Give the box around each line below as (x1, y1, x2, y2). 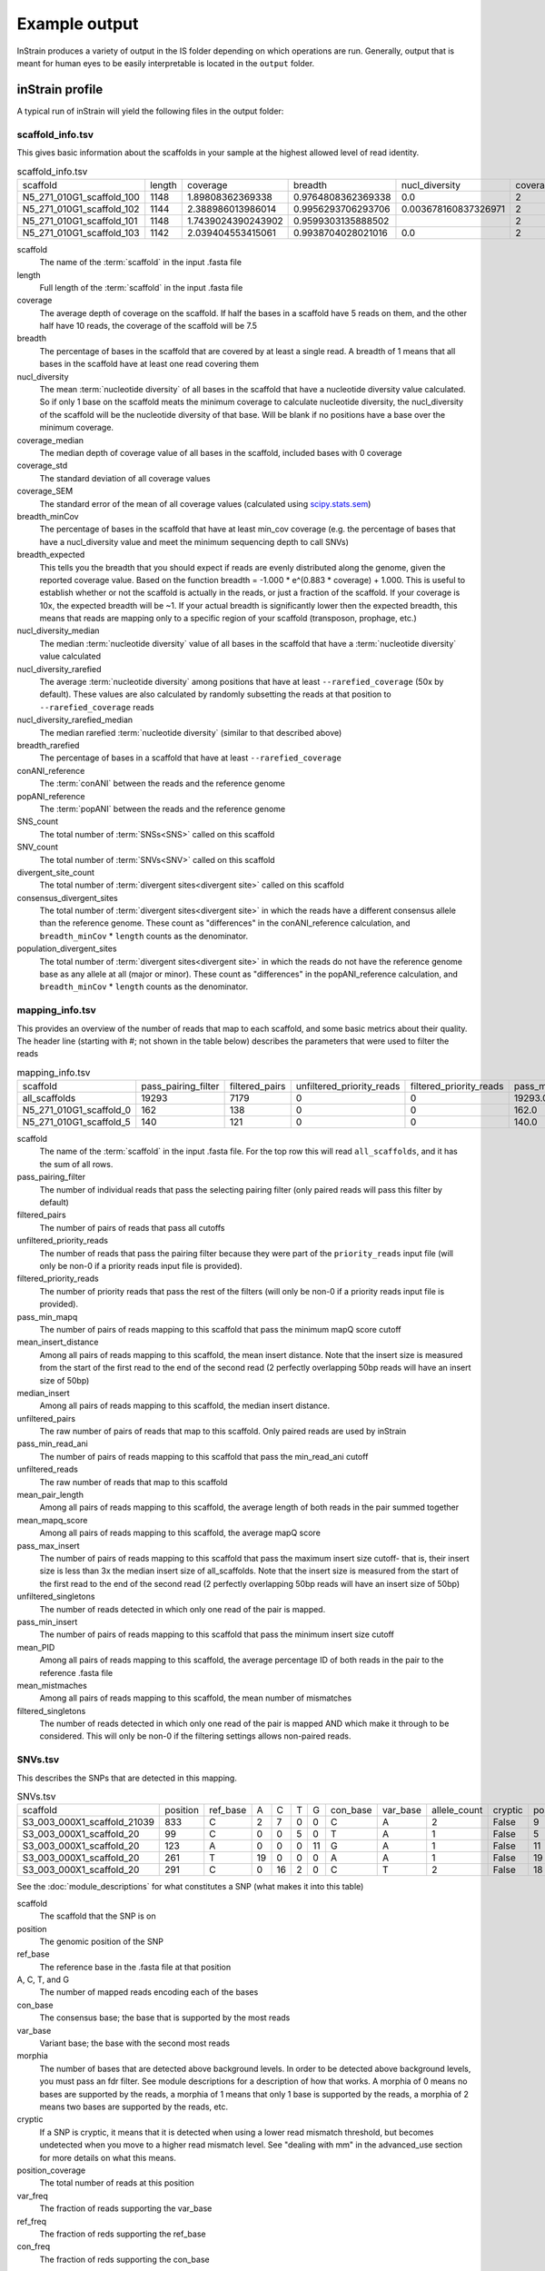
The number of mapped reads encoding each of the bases (39, 1987, 259, 1998)
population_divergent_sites (16, 943, 117, 954)
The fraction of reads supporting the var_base (39, 2203, 213, 2214)
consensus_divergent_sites (16, 892, 118, 903)
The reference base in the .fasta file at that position (39, 1961, 232, 1972)
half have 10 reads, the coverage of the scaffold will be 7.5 (39, 321, 258, 332)
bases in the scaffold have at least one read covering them (39, 359, 259, 370)
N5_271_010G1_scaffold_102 (22, 203, 140, 215)
